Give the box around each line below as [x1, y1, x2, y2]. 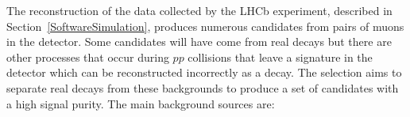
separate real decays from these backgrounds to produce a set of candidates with [6, 79, 399, 96]
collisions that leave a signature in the [188, 48, 373, 65]
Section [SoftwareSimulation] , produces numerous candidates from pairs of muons [6, 17, 404, 34]
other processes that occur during [6, 48, 169, 65]
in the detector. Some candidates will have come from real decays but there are [6, 33, 392, 50]
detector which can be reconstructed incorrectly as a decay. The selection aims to [6, 64, 402, 81]
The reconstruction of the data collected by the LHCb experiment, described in [6, 2, 393, 18]
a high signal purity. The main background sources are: [6, 95, 275, 111]
